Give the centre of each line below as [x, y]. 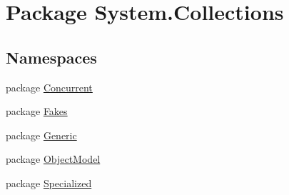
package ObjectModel [53, 159]
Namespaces [51, 57]
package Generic [41, 135]
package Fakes [37, 111]
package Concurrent [49, 87]
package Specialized [49, 182]
